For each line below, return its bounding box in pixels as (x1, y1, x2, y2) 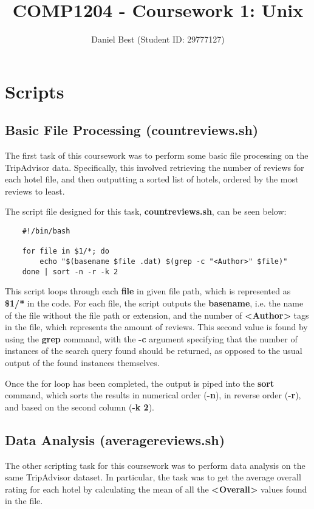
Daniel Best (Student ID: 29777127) (91, 33, 225, 46)
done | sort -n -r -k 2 (22, 267, 118, 276)
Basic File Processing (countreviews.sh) (5, 120, 259, 139)
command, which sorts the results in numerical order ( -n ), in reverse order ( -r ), (5, 389, 301, 401)
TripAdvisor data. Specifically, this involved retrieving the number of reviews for (5, 161, 304, 173)
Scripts (5, 78, 64, 103)
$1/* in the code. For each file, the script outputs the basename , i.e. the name (5, 296, 304, 309)
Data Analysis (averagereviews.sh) (5, 430, 225, 449)
